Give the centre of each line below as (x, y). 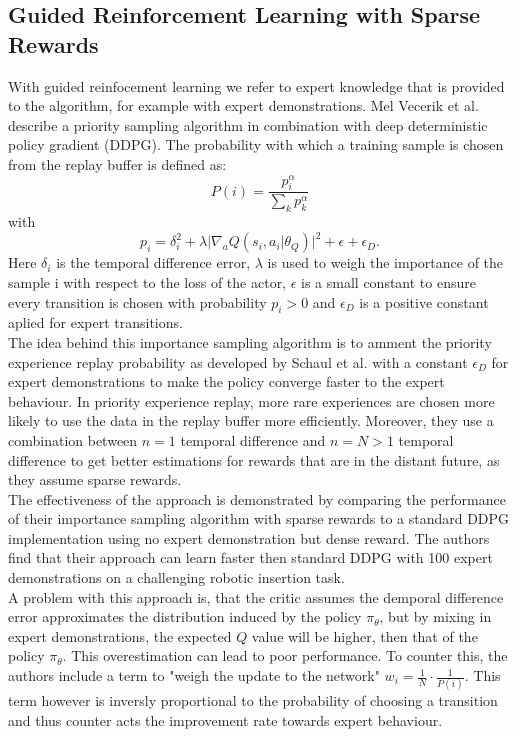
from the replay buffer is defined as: (117, 163)
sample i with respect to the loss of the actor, (147, 281)
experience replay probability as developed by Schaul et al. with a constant (238, 361)
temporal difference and (253, 439)
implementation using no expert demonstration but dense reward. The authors (249, 537)
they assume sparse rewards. (95, 479)
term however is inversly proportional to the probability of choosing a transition (253, 700)
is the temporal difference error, (153, 262)
